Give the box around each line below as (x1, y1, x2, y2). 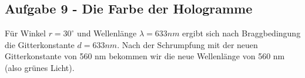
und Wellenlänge (77, 27, 137, 39)
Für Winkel (5, 27, 46, 39)
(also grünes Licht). (5, 61, 75, 73)
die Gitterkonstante (5, 38, 75, 50)
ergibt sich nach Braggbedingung (182, 27, 301, 39)
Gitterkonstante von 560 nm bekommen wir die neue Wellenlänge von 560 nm (5, 50, 285, 62)
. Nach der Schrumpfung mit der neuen (117, 38, 258, 50)
